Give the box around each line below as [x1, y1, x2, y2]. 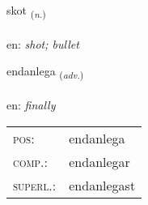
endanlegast [69, 175, 136, 194]
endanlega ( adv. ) [6, 62, 84, 82]
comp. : [13, 152, 48, 171]
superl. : [13, 175, 57, 194]
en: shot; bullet [6, 35, 79, 52]
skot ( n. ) [6, 2, 46, 20]
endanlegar [69, 152, 130, 171]
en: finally [6, 96, 56, 113]
